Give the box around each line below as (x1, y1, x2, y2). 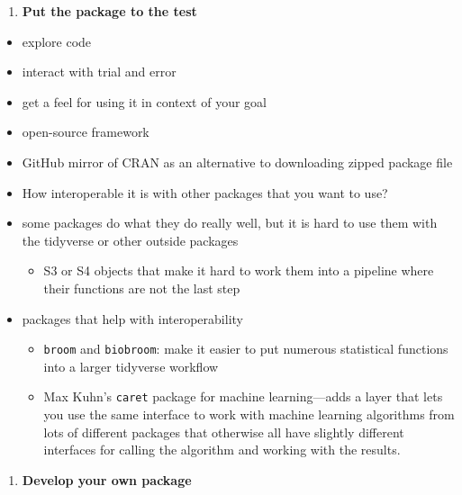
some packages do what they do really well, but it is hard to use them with (22, 213, 438, 232)
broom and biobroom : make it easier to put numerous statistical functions (43, 339, 448, 358)
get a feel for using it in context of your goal (22, 92, 267, 111)
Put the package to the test (22, 2, 197, 20)
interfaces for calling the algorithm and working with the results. (43, 440, 401, 459)
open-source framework (22, 122, 149, 141)
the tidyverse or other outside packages (22, 230, 239, 249)
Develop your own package (22, 470, 192, 489)
